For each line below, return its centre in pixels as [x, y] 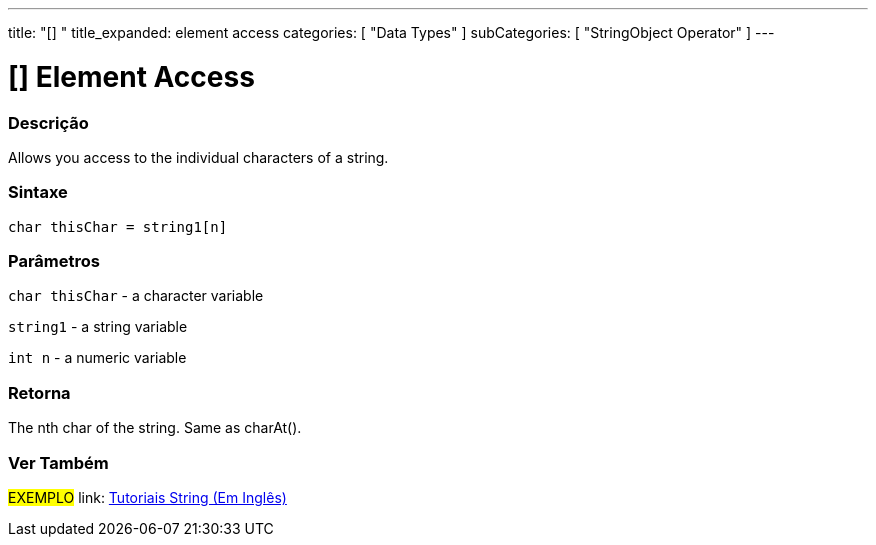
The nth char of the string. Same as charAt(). [155, 428]
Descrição [48, 122]
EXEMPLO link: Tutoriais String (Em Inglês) [147, 497]
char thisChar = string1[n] [118, 226]
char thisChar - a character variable [136, 296]
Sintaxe [38, 192]
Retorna [39, 392]
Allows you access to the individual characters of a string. [198, 157]
